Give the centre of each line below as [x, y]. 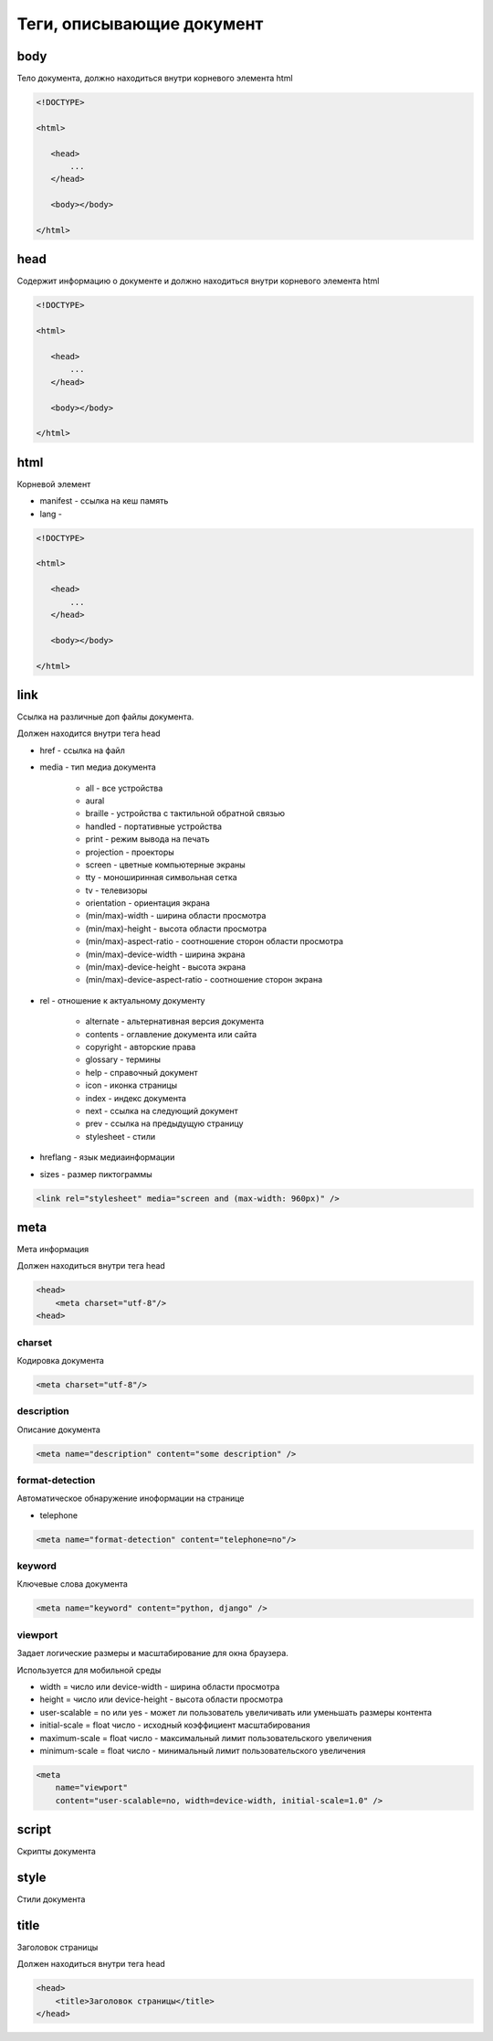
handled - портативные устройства [154, 826]
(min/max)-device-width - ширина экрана [165, 954]
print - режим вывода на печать [147, 839]
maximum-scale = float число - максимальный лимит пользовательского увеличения [205, 1738]
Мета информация [53, 1249]
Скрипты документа [56, 1852]
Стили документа [51, 1899]
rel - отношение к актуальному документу [122, 1000]
